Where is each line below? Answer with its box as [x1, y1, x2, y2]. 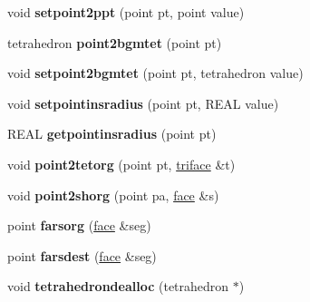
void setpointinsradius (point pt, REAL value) [7, 93, 279, 112]
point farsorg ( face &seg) [7, 216, 151, 235]
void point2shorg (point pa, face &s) [7, 185, 219, 204]
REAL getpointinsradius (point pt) [7, 124, 217, 143]
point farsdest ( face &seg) [7, 246, 157, 265]
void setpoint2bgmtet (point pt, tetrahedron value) [7, 63, 304, 83]
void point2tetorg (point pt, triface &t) [7, 154, 236, 173]
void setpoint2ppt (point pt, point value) [7, 3, 245, 21]
